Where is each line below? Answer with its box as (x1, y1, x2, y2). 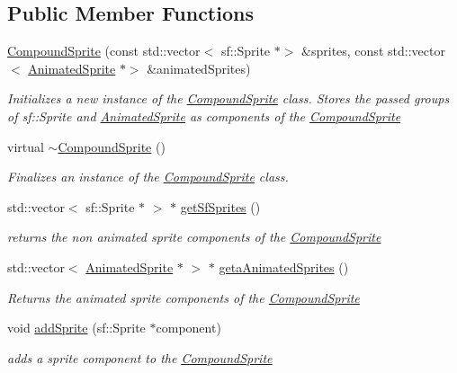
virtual (7, 137, 44, 155)
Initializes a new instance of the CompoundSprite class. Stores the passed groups (7, 89, 450, 108)
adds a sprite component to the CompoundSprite (7, 348, 273, 367)
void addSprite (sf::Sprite (7, 318, 146, 337)
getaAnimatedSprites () (219, 257, 349, 276)
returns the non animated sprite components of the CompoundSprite (7, 227, 381, 246)
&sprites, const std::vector (301, 41, 445, 60)
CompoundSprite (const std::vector (7, 41, 201, 60)
